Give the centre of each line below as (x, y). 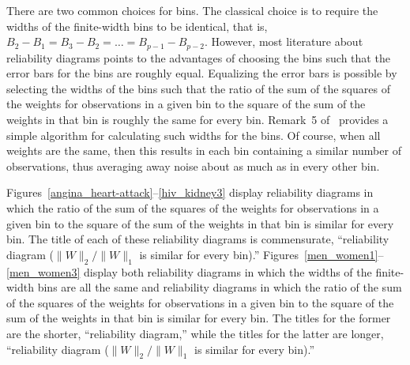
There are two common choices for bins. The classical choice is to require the (192, 10)
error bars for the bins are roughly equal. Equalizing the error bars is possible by (202, 73)
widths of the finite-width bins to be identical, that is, (137, 26)
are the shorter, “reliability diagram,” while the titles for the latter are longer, (195, 333)
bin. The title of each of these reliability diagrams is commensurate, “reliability (198, 239)
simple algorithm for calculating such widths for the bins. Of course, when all (194, 135)
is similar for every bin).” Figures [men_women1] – (261, 254)
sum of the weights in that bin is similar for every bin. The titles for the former (199, 318)
